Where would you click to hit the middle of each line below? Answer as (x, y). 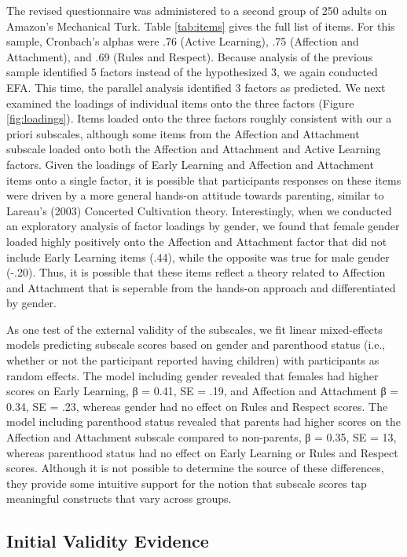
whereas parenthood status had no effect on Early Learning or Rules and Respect (202, 452)
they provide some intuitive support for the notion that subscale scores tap (187, 483)
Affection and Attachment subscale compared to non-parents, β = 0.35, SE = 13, (202, 437)
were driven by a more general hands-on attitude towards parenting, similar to (195, 195)
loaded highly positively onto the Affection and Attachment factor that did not (197, 241)
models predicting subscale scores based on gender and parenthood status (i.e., (196, 344)
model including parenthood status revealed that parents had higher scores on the (203, 421)
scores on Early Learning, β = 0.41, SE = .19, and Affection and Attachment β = (203, 391)
